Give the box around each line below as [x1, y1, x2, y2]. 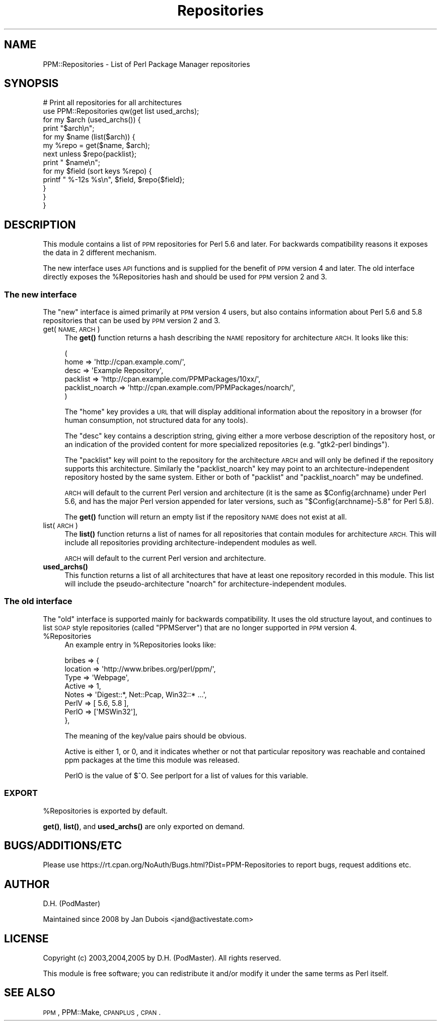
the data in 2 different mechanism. [43, 248, 157, 257]
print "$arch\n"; [43, 124, 95, 133]
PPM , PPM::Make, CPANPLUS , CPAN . [43, 1007, 161, 1016]
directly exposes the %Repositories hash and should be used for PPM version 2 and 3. [43, 272, 327, 281]
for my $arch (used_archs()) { [43, 115, 141, 124]
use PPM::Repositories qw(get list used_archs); [43, 107, 199, 116]
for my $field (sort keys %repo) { [43, 167, 152, 176]
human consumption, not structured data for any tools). [64, 416, 248, 425]
